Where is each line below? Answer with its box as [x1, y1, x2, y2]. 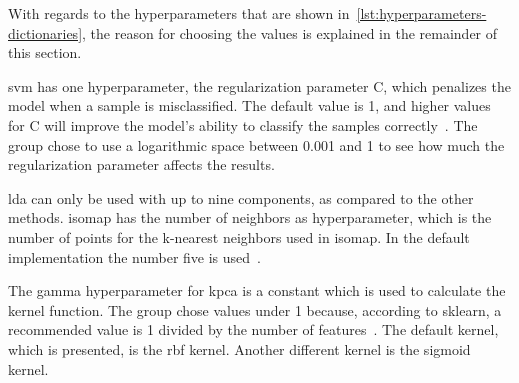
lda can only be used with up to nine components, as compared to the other [8, 187, 474, 208]
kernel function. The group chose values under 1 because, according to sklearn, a [8, 299, 502, 320]
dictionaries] [8, 22, 83, 43]
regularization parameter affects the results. [8, 154, 275, 175]
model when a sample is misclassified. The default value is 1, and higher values [8, 95, 491, 116]
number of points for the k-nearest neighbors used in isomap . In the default [8, 226, 470, 247]
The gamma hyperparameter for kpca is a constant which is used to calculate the [8, 280, 506, 301]
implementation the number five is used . [8, 246, 261, 267]
